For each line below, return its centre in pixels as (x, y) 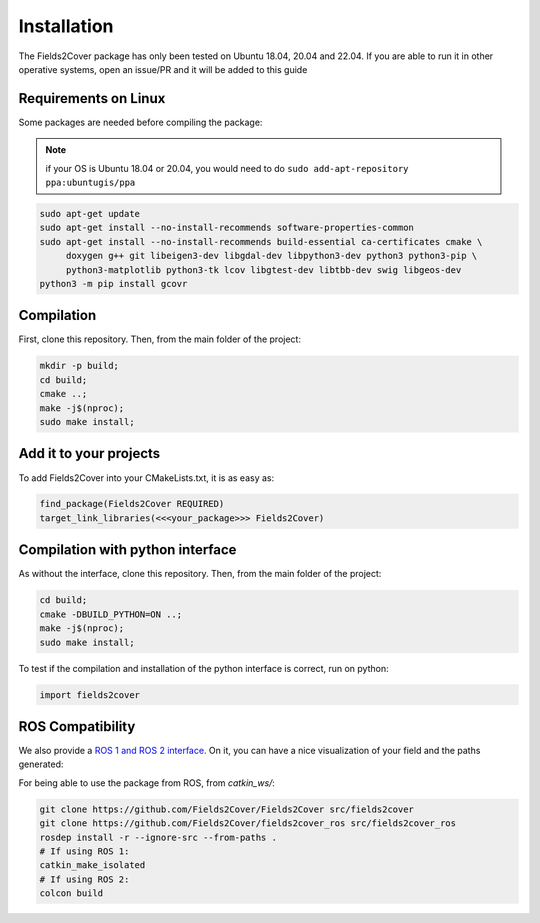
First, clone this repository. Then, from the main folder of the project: (160, 339)
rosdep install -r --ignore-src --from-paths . (158, 837)
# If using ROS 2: (84, 879)
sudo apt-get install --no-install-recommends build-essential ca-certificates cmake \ (261, 241)
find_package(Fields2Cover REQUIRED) (132, 504)
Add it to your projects (89, 453)
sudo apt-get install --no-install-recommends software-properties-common (227, 228)
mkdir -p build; (79, 366)
